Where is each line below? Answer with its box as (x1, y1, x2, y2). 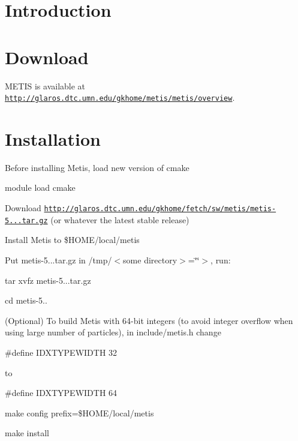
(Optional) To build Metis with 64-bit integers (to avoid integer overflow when (5, 314, 293, 326)
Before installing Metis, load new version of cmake (5, 161, 189, 173)
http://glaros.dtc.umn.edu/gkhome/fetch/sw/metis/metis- (44, 205, 276, 214)
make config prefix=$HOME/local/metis (5, 406, 154, 419)
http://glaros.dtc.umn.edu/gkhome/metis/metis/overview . (5, 91, 235, 104)
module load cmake (5, 181, 76, 194)
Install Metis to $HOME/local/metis (5, 233, 140, 246)
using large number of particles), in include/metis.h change (5, 326, 221, 338)
